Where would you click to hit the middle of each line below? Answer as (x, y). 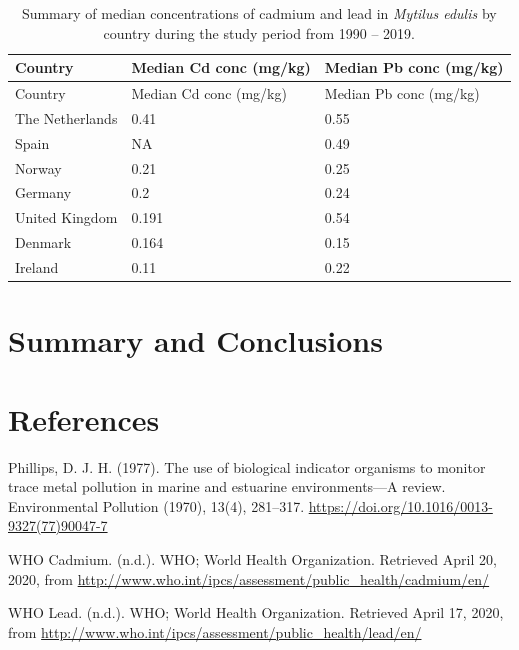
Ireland (37, 266)
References (84, 418)
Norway (38, 167)
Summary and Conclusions (195, 340)
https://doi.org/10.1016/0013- (400, 505)
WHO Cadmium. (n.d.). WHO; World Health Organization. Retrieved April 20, (252, 558)
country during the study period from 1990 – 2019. (259, 32)
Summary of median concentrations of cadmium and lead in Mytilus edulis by (259, 13)
